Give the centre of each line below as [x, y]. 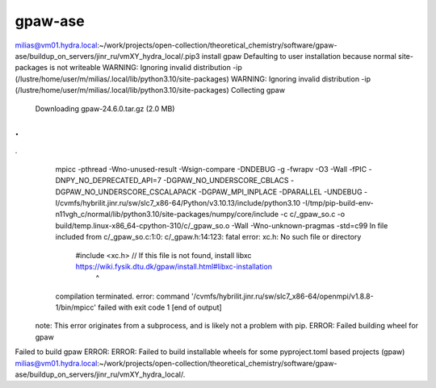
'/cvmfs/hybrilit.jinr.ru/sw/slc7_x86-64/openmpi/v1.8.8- [283, 296]
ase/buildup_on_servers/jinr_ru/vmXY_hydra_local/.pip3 [107, 56]
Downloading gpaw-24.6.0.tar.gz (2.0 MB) [105, 108]
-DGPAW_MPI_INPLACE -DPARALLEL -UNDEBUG [280, 192]
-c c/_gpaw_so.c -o [312, 215]
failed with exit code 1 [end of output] [160, 307]
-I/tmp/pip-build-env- [338, 202]
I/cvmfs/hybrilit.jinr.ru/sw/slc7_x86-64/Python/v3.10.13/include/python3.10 [178, 202]
